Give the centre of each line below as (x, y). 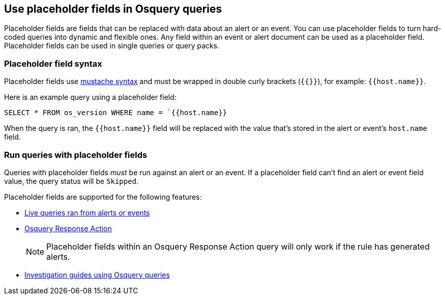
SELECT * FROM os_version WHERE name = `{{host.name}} (116, 113)
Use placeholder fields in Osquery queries (113, 9)
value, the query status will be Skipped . (71, 181)
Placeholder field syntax (53, 63)
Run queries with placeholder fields (76, 155)
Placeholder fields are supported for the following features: (103, 197)
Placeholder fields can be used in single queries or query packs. (112, 46)
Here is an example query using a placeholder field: (90, 97)
